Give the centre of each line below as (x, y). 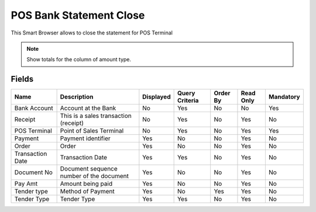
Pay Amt (26, 184)
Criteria (188, 100)
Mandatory (284, 97)
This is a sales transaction (96, 116)
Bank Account (34, 108)
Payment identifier (85, 138)
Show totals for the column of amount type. (79, 60)
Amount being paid (86, 184)
